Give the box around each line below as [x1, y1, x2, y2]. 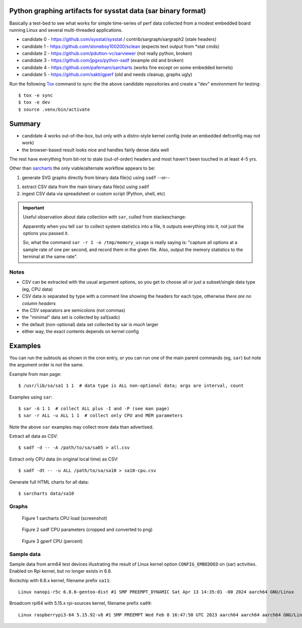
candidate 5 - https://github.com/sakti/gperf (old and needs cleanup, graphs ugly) [22, 71, 192, 77]
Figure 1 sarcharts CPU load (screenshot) [22, 515, 108, 521]
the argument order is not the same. [9, 362, 84, 368]
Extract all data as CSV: [9, 433, 58, 439]
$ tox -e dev [18, 100, 50, 105]
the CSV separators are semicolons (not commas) [22, 307, 126, 313]
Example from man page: [9, 371, 61, 377]
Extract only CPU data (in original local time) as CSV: [9, 456, 118, 462]
